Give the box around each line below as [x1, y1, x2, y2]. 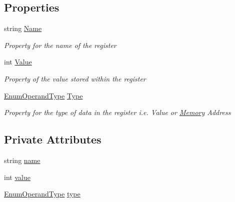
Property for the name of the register [4, 39, 116, 50]
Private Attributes [4, 131, 101, 147]
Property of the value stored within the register [4, 73, 146, 83]
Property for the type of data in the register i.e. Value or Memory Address [4, 107, 231, 117]
